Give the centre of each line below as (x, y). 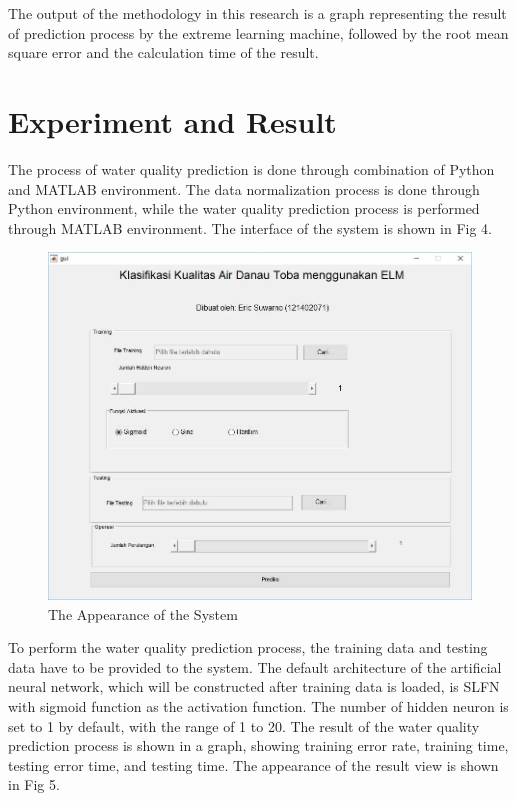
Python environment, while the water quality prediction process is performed (244, 208)
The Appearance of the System (143, 613)
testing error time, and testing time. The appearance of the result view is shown (253, 764)
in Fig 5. (34, 784)
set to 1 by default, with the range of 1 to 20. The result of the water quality (244, 725)
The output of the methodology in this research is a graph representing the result (257, 13)
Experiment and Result (172, 120)
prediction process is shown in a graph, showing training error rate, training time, (258, 745)
